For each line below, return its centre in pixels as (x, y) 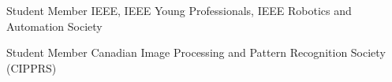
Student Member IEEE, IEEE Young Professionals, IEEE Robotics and (179, 10)
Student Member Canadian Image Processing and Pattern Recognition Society (196, 52)
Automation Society (54, 26)
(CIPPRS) (32, 67)
